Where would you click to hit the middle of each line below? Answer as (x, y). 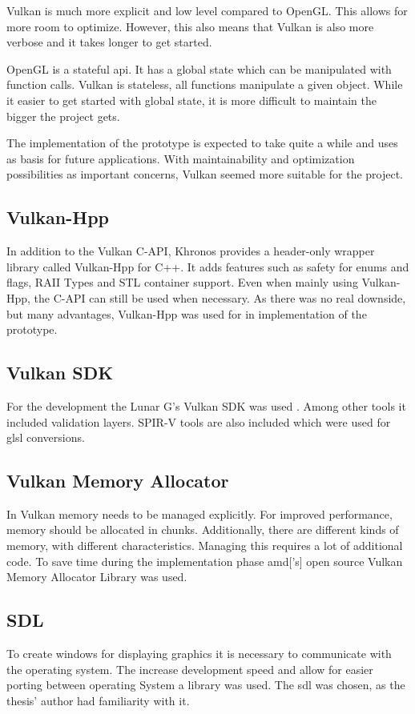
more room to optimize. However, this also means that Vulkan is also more (190, 26)
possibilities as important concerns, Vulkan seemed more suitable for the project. (205, 174)
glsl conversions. (46, 437)
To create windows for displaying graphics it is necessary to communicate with (199, 654)
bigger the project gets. (63, 116)
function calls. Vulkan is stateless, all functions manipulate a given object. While (205, 84)
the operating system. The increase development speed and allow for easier (190, 669)
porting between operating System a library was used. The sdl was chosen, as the (206, 685)
